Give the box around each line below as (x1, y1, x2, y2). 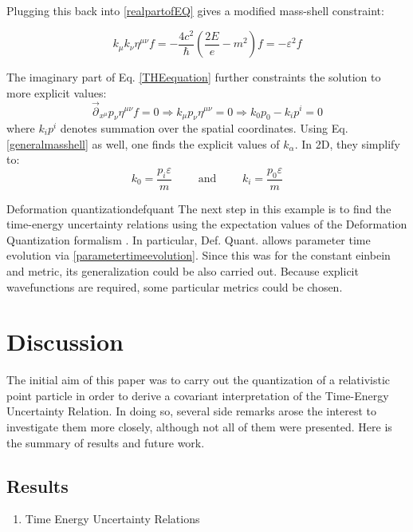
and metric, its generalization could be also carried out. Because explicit (6, 262, 359, 279)
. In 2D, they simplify (294, 135, 400, 152)
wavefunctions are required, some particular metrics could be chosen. (6, 278, 343, 295)
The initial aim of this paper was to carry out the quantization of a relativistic (6, 371, 391, 388)
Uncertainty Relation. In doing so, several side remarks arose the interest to (6, 403, 377, 419)
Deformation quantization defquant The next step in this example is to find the (6, 200, 391, 216)
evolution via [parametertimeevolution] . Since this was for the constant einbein (6, 247, 391, 264)
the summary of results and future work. (6, 434, 205, 451)
